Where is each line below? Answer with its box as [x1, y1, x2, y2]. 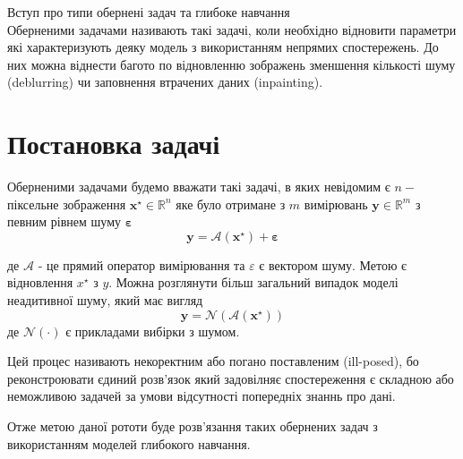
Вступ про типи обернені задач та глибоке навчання [7, 3, 290, 21]
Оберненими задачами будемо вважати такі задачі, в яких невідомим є [7, 177, 390, 196]
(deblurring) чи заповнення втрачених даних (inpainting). [7, 72, 323, 91]
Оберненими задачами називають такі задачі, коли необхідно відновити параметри [7, 20, 457, 38]
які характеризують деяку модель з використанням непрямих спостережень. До [7, 38, 439, 56]
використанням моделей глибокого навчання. [7, 434, 251, 453]
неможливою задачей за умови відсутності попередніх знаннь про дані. [7, 387, 396, 405]
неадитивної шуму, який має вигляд [7, 291, 203, 310]
